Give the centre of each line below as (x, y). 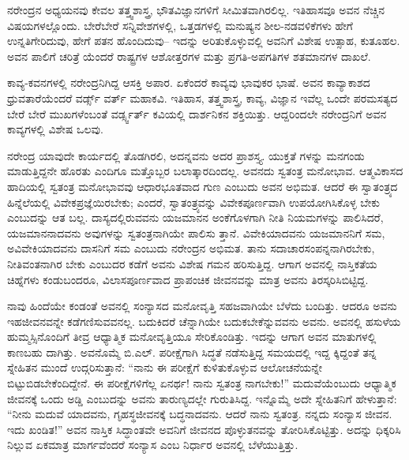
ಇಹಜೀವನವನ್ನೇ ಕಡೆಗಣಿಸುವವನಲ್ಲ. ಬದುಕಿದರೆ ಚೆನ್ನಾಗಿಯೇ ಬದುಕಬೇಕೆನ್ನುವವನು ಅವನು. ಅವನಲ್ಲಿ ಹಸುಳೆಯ (204, 321)
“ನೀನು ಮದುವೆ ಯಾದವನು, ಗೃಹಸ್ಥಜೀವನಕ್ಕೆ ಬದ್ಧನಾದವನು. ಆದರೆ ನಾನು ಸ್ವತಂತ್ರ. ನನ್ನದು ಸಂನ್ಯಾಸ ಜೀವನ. (200, 414)
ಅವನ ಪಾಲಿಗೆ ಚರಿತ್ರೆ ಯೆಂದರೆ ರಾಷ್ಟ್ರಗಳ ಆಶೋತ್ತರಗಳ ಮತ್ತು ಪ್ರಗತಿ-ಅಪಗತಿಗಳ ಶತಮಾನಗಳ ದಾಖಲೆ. (189, 56)
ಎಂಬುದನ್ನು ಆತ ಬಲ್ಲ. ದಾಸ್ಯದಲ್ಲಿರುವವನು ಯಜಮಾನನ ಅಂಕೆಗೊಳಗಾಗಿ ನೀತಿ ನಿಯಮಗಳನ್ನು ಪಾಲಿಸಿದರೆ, (195, 217)
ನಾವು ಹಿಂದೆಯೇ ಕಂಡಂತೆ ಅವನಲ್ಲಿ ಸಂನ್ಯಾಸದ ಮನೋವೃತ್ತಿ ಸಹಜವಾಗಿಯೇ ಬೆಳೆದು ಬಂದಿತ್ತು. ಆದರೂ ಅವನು (202, 306)
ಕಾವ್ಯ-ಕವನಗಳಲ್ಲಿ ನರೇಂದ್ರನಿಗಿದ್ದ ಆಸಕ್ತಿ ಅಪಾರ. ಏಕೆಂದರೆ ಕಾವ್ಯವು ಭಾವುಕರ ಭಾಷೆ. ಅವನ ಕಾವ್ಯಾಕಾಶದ (189, 82)
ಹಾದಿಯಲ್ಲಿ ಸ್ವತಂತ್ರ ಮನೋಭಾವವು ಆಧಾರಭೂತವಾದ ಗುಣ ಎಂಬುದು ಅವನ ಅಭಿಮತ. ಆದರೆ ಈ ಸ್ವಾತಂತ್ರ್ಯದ (203, 186)
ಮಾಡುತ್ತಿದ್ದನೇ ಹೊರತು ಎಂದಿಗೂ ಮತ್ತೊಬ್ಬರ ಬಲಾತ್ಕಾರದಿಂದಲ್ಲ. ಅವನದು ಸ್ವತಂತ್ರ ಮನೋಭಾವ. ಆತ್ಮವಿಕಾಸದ (205, 171)
